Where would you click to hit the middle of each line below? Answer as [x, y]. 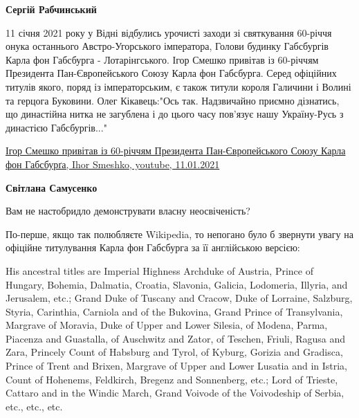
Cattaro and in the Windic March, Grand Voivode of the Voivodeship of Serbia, [175, 393]
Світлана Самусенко [52, 187]
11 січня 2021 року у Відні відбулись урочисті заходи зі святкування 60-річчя [169, 32]
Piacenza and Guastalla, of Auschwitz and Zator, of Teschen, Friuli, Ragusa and [176, 338]
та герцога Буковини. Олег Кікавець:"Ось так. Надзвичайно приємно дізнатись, [173, 100]
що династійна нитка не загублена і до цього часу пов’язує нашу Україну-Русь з [175, 114]
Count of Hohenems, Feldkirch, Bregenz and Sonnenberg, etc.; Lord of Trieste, [172, 379]
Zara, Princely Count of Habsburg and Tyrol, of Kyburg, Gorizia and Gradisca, [174, 352]
